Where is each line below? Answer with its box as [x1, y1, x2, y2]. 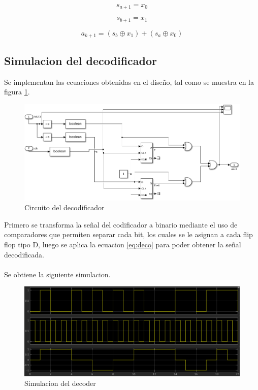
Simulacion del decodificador [4, 52, 157, 68]
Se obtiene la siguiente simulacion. [4, 269, 111, 279]
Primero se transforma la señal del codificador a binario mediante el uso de [4, 219, 238, 230]
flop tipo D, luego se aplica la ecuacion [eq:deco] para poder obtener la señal [4, 239, 241, 249]
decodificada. [4, 249, 44, 259]
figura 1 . [4, 86, 30, 97]
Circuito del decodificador [24, 202, 105, 213]
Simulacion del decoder [24, 378, 96, 388]
